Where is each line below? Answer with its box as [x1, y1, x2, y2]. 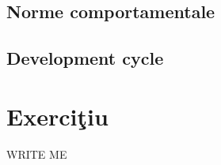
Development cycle [6, 46, 164, 70]
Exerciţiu [6, 99, 109, 132]
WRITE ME [6, 145, 67, 162]
